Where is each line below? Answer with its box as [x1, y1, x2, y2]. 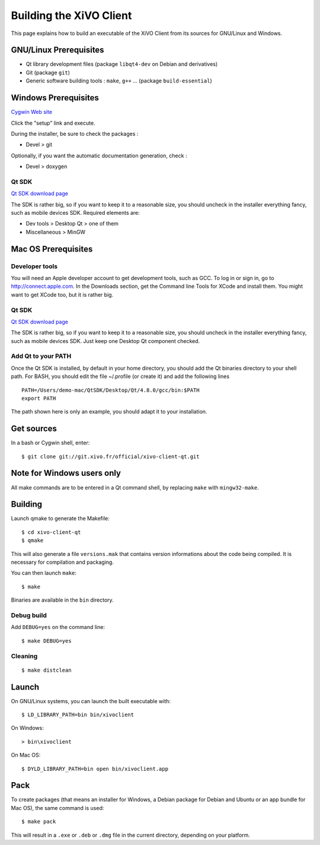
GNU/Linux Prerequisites [11, 45, 104, 55]
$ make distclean [21, 666, 72, 674]
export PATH [21, 395, 56, 402]
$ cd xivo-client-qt [21, 529, 81, 535]
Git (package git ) [25, 69, 71, 76]
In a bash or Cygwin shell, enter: [11, 439, 90, 446]
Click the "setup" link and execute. [11, 119, 95, 126]
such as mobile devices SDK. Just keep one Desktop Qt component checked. [11, 337, 200, 344]
